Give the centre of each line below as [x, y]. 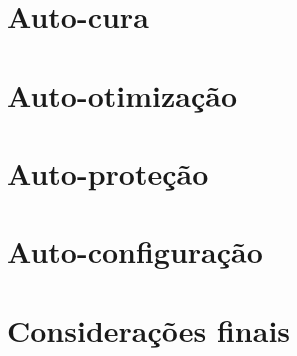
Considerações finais [149, 329]
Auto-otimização [122, 94]
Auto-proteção [108, 172]
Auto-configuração [135, 251]
